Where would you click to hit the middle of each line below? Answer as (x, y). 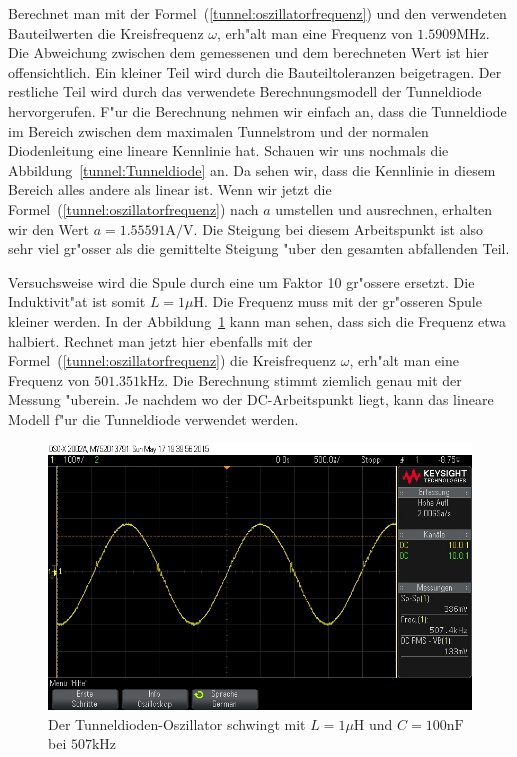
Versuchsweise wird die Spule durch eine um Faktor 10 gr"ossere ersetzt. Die (241, 281)
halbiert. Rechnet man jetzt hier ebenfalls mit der (160, 340)
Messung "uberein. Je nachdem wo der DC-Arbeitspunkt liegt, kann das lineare (251, 399)
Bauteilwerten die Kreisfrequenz (106, 32)
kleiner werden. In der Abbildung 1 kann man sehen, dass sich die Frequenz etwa (257, 320)
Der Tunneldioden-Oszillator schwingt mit (177, 723)
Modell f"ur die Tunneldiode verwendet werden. (153, 418)
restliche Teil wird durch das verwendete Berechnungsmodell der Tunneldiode (245, 91)
